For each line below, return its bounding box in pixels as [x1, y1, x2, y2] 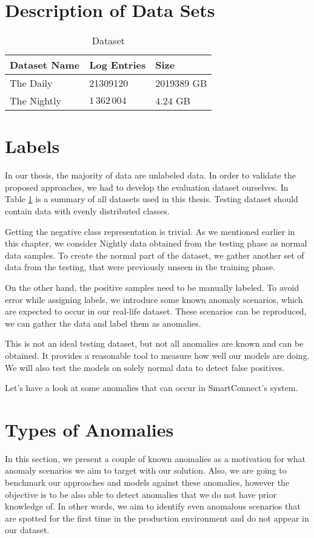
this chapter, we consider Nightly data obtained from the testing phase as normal [5, 237, 307, 250]
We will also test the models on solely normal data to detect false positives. [5, 361, 285, 373]
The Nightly [10, 94, 61, 108]
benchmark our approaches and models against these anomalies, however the [5, 476, 290, 489]
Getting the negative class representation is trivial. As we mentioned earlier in [5, 225, 295, 237]
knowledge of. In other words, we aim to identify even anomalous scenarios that [5, 500, 301, 512]
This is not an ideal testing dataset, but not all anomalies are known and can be [5, 337, 304, 350]
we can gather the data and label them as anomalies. [5, 316, 201, 329]
